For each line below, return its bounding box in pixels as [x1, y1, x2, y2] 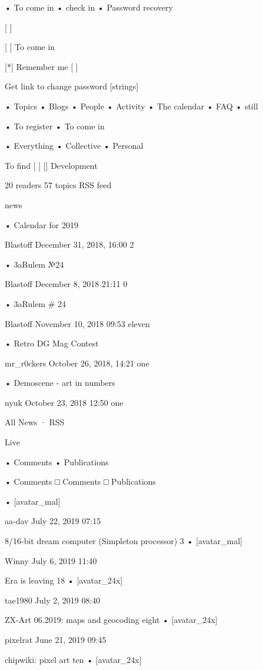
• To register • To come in [5, 119, 105, 132]
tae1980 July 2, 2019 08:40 [5, 594, 101, 606]
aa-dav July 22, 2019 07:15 [5, 515, 101, 527]
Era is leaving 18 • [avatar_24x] [5, 574, 123, 586]
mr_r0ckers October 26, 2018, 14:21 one [5, 356, 149, 369]
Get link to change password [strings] [5, 80, 139, 92]
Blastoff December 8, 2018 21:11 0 [5, 278, 128, 290]
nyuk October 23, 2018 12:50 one [5, 396, 124, 408]
